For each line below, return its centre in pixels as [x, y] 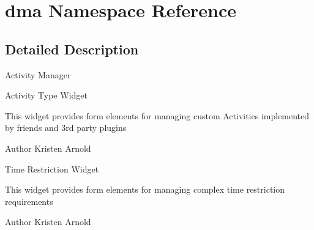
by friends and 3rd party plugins [66, 128]
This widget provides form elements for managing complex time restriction [145, 189]
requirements [29, 201]
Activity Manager [38, 74]
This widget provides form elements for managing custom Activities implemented [157, 115]
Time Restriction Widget [52, 169]
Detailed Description [72, 49]
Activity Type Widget [46, 95]
